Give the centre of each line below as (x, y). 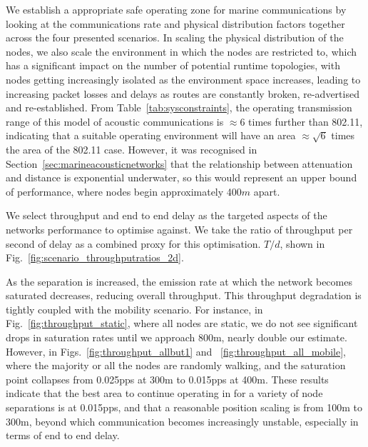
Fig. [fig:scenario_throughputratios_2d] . (95, 257)
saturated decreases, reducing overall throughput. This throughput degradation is (184, 295)
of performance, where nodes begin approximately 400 (124, 191)
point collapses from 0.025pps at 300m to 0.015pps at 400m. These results (167, 379)
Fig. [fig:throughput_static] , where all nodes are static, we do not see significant (182, 323)
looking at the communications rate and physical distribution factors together (175, 23)
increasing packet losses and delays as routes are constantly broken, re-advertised (183, 93)
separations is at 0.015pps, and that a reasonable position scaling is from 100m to (184, 407)
